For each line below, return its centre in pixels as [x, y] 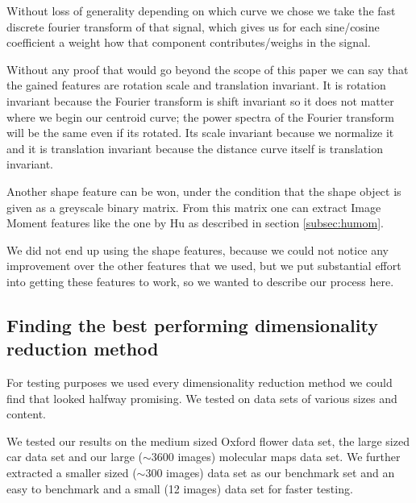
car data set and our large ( [75, 457]
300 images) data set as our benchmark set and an [270, 473]
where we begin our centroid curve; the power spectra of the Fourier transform [201, 116]
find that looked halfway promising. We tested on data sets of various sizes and [202, 398]
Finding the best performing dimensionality [192, 324]
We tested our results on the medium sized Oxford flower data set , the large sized [208, 441]
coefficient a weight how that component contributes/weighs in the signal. [189, 42]
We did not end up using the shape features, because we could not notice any [198, 249]
